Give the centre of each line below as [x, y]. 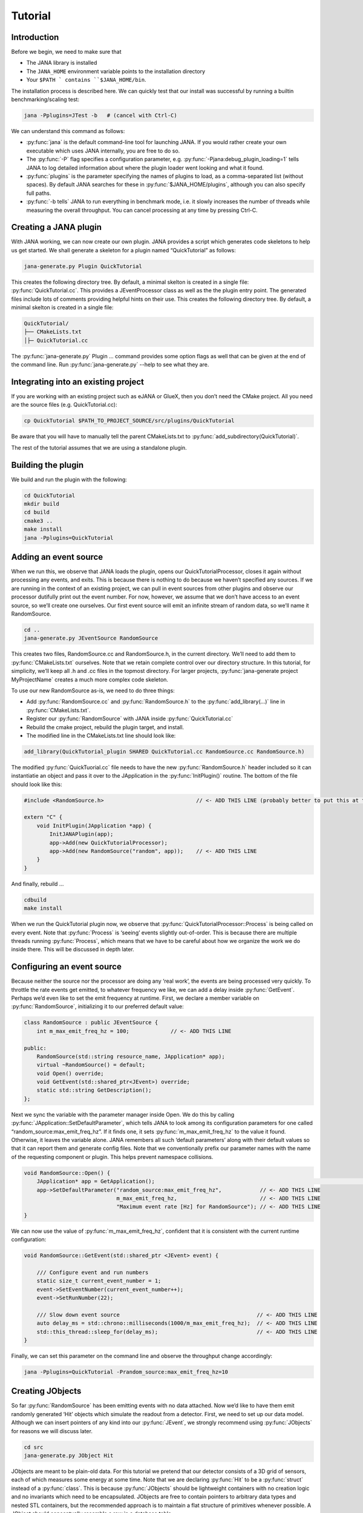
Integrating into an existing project [78, 382]
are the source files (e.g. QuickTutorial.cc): [64, 405]
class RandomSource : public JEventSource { [91, 1022]
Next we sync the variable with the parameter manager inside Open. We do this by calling [123, 1114]
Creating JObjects [46, 1391]
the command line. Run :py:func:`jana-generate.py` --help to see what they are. [110, 365]
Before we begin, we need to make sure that [66, 52]
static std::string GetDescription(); [94, 1090]
